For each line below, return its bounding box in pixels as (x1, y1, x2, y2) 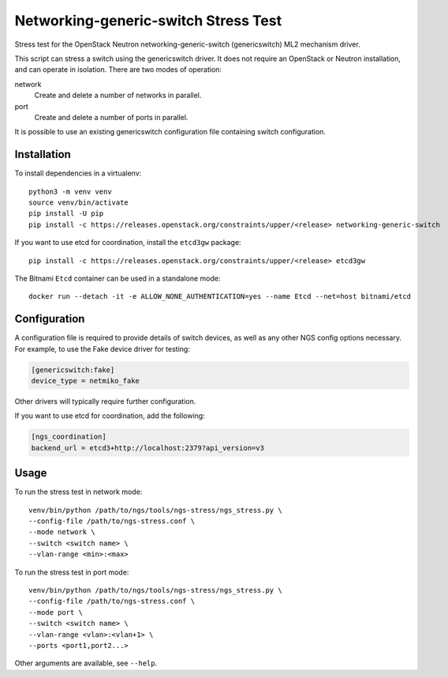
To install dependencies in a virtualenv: (14, 168, 142, 178)
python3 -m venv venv (28, 186, 112, 196)
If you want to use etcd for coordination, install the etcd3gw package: (14, 238, 241, 247)
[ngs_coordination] (31, 432, 106, 442)
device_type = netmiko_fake (31, 376, 140, 385)
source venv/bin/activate (28, 198, 129, 207)
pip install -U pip (28, 209, 104, 218)
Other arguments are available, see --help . (14, 658, 158, 668)
